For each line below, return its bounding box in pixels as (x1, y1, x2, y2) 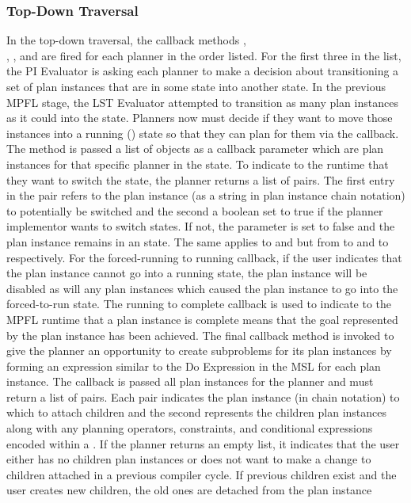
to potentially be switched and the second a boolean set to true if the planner (6, 202, 383, 219)
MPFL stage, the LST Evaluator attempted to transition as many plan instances (6, 93, 398, 110)
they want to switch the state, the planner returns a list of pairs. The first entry (6, 171, 395, 188)
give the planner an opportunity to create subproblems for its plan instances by (6, 342, 392, 359)
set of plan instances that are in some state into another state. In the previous (6, 78, 386, 94)
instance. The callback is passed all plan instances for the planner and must (6, 373, 374, 390)
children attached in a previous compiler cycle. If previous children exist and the (6, 466, 397, 482)
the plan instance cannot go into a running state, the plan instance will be (6, 265, 367, 281)
